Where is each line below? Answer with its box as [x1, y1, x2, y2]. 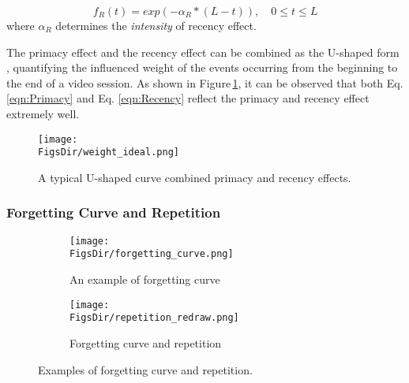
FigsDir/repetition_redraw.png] [69, 312, 239, 324]
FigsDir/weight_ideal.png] [38, 147, 179, 158]
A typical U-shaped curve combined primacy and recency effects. [38, 169, 351, 185]
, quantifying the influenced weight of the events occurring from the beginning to [6, 59, 398, 76]
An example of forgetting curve [69, 271, 220, 287]
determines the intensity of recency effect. [55, 17, 257, 33]
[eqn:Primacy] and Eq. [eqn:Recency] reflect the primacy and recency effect [6, 90, 370, 106]
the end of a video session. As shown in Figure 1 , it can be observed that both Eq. [6, 74, 403, 91]
